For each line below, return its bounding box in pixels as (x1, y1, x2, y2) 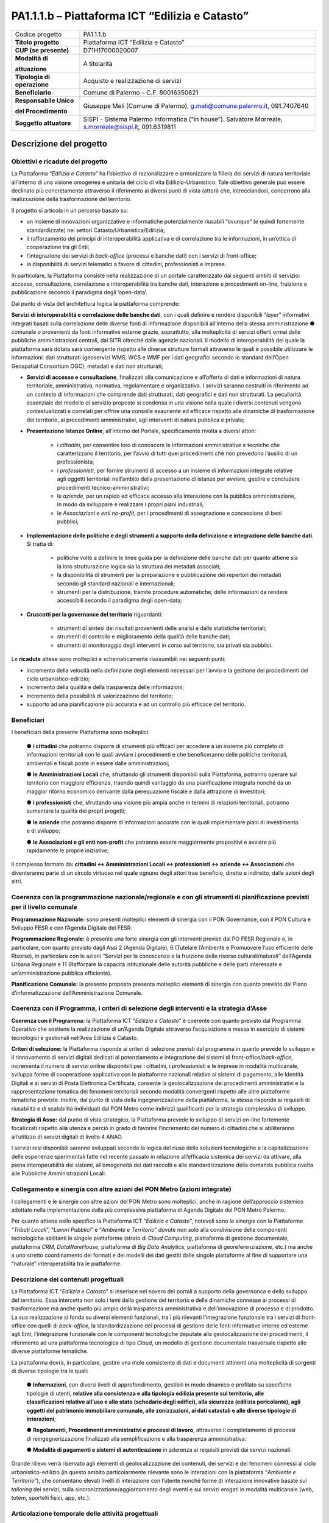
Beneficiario (15, 88, 51, 97)
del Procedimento (15, 107, 68, 115)
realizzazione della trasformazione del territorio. (11, 196, 132, 203)
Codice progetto (15, 30, 62, 38)
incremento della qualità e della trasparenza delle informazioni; (26, 684, 185, 691)
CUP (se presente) (15, 46, 69, 54)
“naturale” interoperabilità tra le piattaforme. (11, 1260, 122, 1267)
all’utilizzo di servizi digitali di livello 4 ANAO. (11, 1133, 123, 1140)
